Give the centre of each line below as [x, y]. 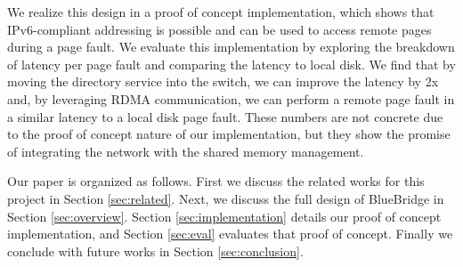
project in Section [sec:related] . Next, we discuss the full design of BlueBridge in [226, 198]
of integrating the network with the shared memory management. [186, 151]
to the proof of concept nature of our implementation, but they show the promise [229, 134]
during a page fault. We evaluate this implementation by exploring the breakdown [231, 47]
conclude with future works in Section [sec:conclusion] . [155, 251]
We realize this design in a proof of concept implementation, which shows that [221, 12]
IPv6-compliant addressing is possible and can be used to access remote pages [219, 29]
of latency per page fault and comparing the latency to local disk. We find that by [231, 64]
